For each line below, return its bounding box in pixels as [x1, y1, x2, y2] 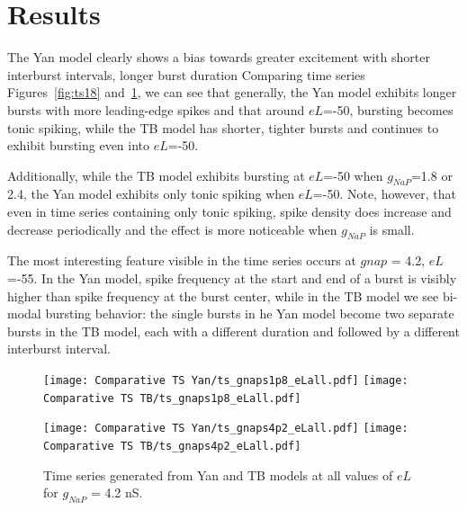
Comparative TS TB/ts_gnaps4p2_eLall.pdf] [43, 440, 301, 452]
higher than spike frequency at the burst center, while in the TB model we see [7, 286, 439, 305]
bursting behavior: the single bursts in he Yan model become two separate [45, 304, 454, 323]
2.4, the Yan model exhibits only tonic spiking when [7, 184, 295, 203]
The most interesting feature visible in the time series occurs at [7, 251, 356, 270]
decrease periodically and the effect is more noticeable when [7, 219, 337, 238]
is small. [369, 219, 415, 238]
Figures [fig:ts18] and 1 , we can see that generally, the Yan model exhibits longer [7, 83, 457, 102]
